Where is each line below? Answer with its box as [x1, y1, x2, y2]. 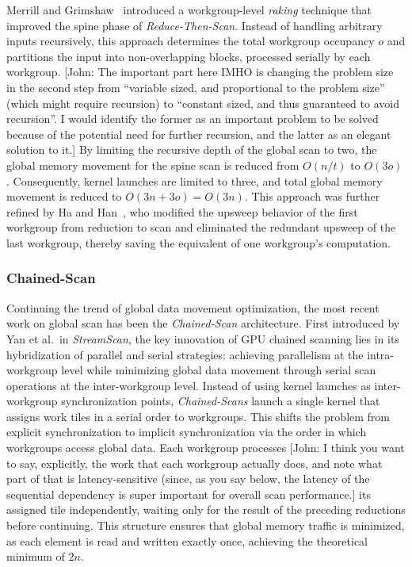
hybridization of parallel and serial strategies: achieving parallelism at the [6, 346, 364, 362]
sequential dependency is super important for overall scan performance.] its [6, 485, 371, 502]
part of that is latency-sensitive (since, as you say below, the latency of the [6, 470, 370, 487]
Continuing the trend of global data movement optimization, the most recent [6, 299, 380, 316]
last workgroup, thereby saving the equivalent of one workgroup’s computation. [6, 234, 391, 251]
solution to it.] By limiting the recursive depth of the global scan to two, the [6, 141, 377, 158]
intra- [367, 346, 395, 362]
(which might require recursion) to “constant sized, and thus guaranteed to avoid [6, 94, 399, 111]
